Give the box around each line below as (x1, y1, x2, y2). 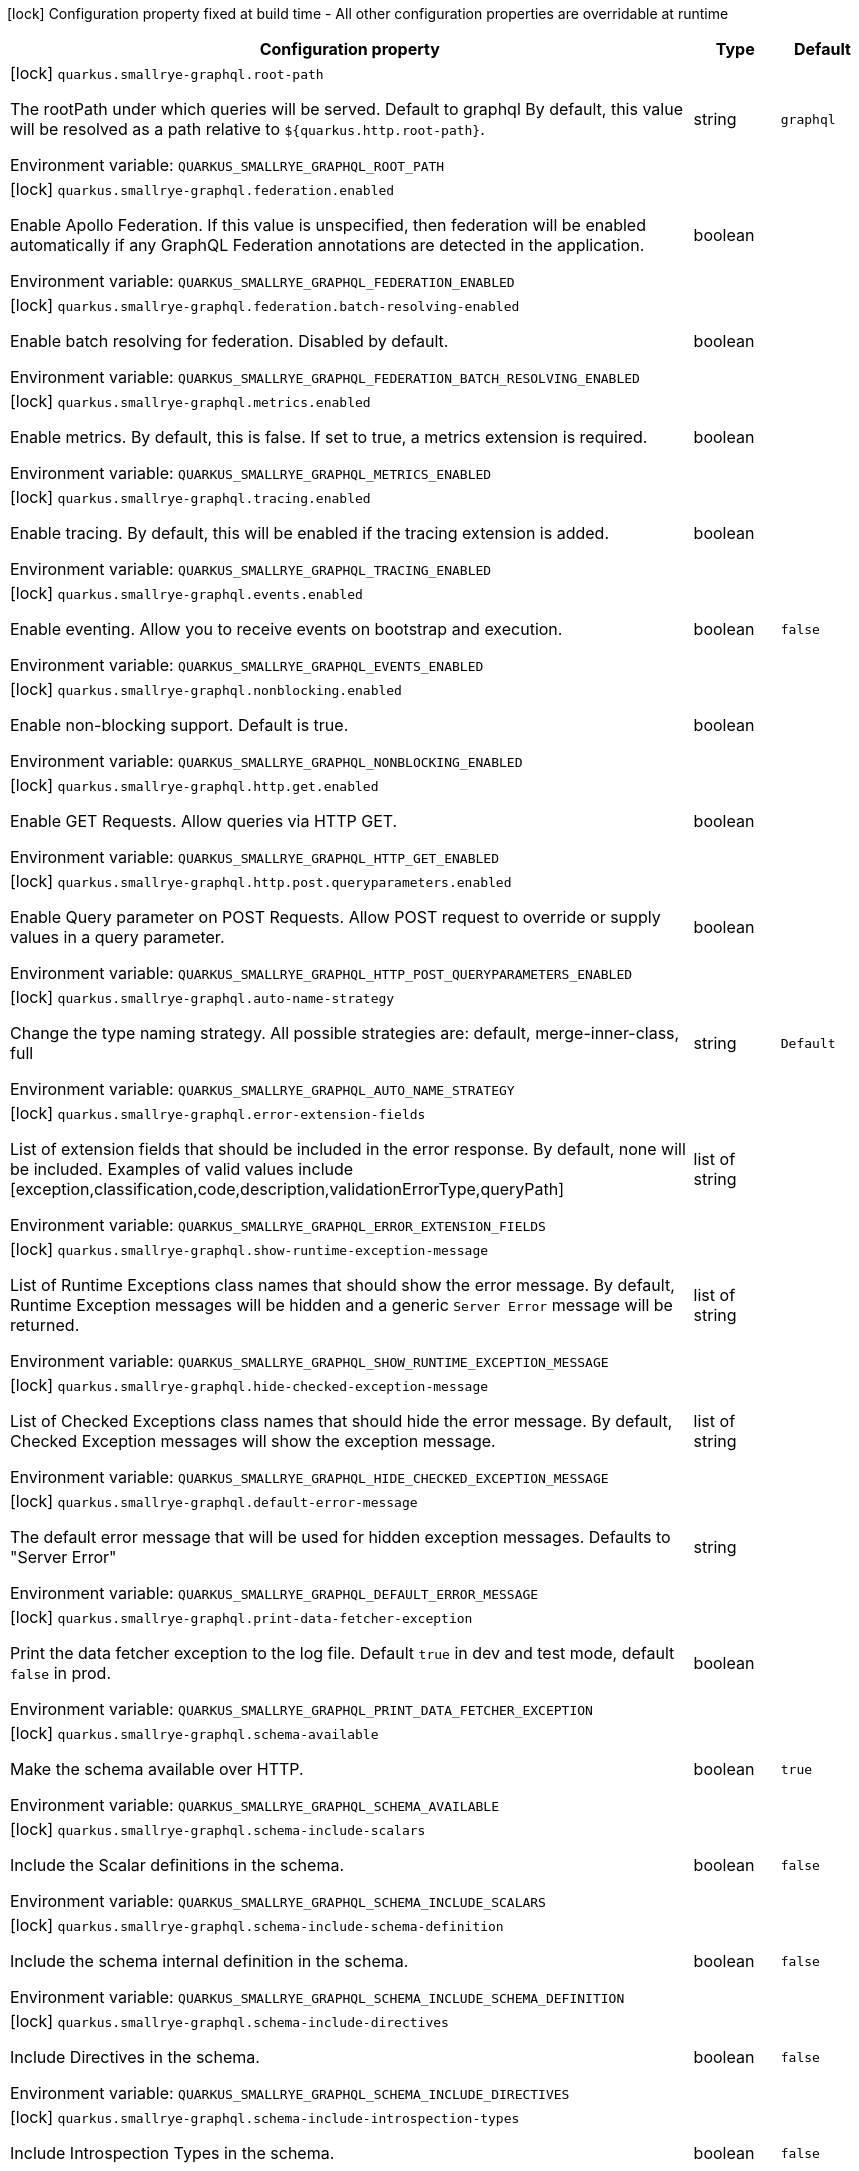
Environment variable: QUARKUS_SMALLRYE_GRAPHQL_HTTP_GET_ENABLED (10, 847, 499, 867)
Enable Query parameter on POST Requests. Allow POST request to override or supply (10, 907, 661, 927)
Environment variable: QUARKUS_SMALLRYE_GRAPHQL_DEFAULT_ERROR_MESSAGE (10, 1583, 539, 1603)
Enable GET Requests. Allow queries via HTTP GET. (10, 811, 398, 831)
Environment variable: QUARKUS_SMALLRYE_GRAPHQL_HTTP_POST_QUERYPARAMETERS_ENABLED (10, 963, 633, 983)
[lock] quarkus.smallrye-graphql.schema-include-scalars (10, 1819, 426, 1839)
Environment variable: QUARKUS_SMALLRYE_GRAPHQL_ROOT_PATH (10, 155, 445, 175)
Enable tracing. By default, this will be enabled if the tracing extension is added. (10, 523, 609, 543)
